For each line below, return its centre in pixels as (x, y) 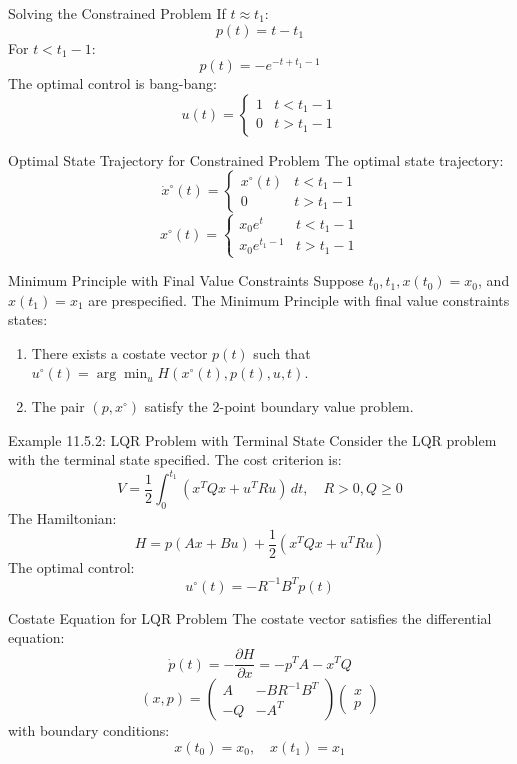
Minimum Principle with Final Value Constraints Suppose (186, 280)
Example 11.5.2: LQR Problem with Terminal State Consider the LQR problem (252, 439)
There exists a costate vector (119, 352)
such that (282, 352)
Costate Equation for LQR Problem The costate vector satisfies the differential (250, 617)
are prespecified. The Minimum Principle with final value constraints (299, 299)
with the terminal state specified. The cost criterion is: (175, 459)
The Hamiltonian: (62, 518)
